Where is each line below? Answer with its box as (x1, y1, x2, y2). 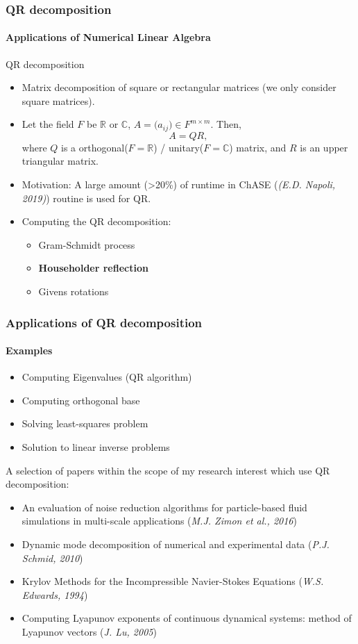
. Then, (210, 117, 241, 131)
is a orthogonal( (61, 140, 128, 154)
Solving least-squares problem (22, 416, 148, 431)
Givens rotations (38, 284, 109, 299)
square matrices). (22, 93, 95, 108)
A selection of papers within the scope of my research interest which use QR (6, 463, 330, 477)
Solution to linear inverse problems (22, 440, 170, 454)
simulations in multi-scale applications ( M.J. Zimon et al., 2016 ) (22, 513, 297, 528)
